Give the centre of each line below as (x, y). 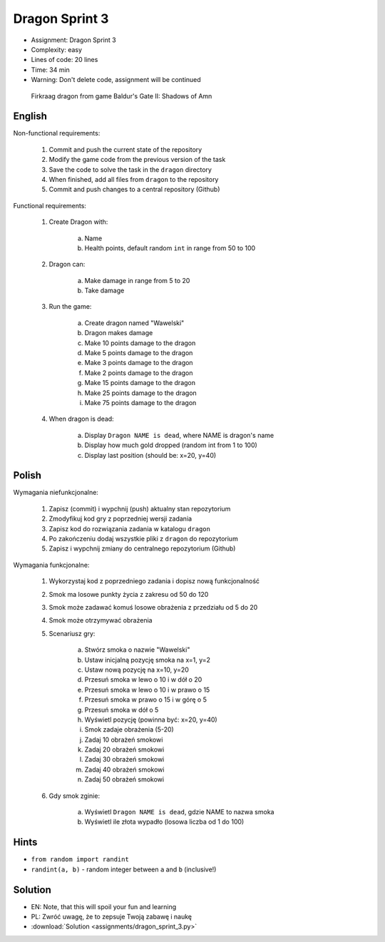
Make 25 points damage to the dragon (141, 393)
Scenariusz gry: (72, 633)
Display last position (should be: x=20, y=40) (150, 455)
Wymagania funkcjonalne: (51, 565)
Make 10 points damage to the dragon (140, 343)
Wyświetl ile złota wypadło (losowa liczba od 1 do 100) (164, 822)
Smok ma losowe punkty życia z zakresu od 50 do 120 (129, 594)
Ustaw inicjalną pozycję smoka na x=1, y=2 (147, 660)
